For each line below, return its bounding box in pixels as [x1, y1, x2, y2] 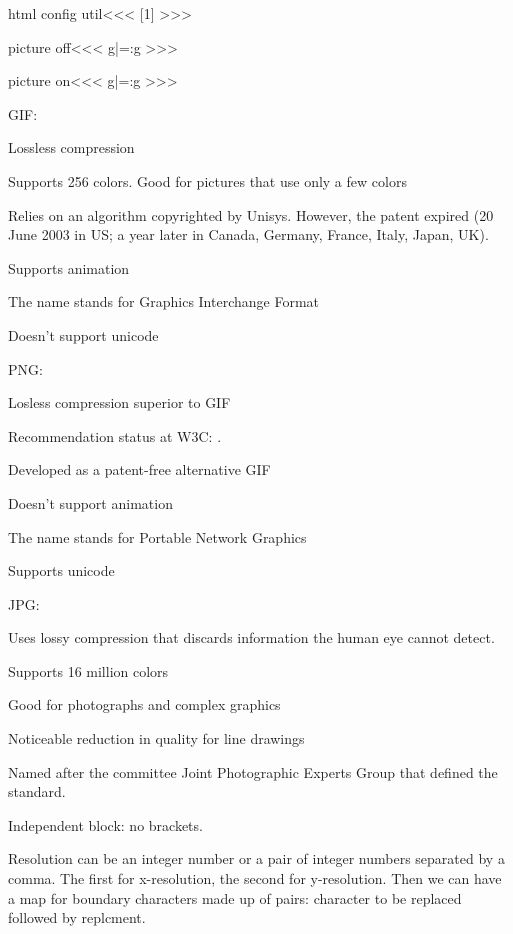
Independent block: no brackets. [8, 814, 203, 835]
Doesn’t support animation [8, 492, 173, 513]
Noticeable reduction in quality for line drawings [8, 728, 305, 749]
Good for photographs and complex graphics [8, 694, 281, 715]
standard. [8, 781, 66, 802]
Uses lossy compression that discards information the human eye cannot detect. [8, 627, 495, 648]
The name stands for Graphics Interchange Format [8, 291, 320, 312]
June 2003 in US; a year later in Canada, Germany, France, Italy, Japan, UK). [8, 224, 489, 245]
